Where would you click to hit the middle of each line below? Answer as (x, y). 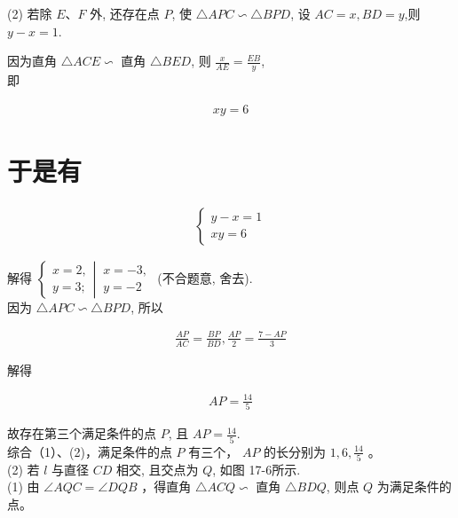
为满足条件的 (414, 487)
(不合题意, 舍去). (205, 277)
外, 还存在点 (125, 13)
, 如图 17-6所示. (257, 469)
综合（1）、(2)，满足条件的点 (90, 451)
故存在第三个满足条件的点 (82, 433)
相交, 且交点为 (158, 469)
